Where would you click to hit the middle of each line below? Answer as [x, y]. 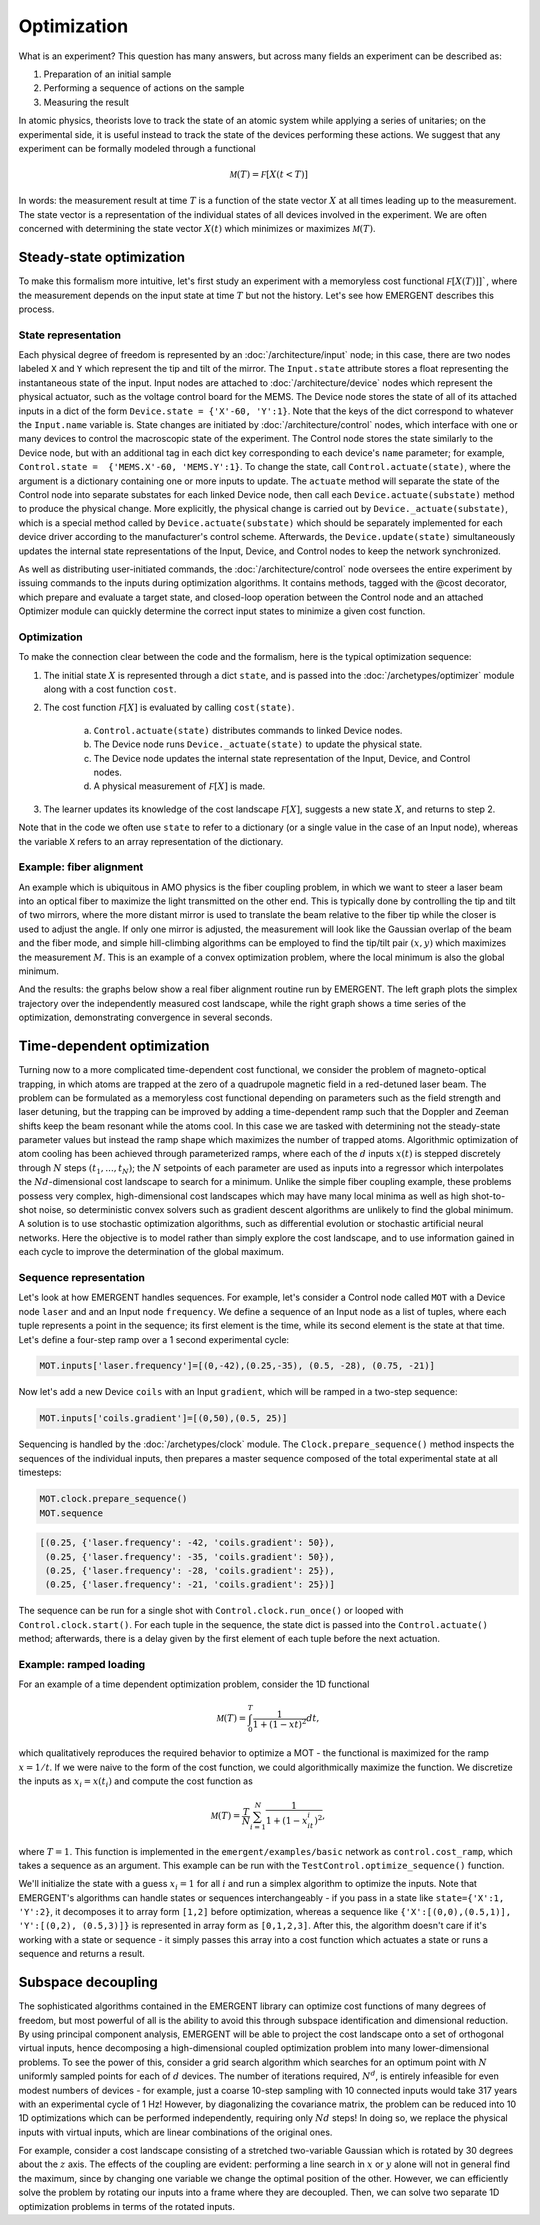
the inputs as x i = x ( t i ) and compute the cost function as [136, 1782]
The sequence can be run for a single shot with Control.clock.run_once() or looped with [211, 1611]
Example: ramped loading [82, 1664]
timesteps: [40, 1472]
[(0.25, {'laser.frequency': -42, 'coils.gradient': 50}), [187, 1543]
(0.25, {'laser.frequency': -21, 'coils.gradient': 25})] [190, 1584]
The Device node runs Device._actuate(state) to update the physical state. [258, 744]
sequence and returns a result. [81, 1954]
